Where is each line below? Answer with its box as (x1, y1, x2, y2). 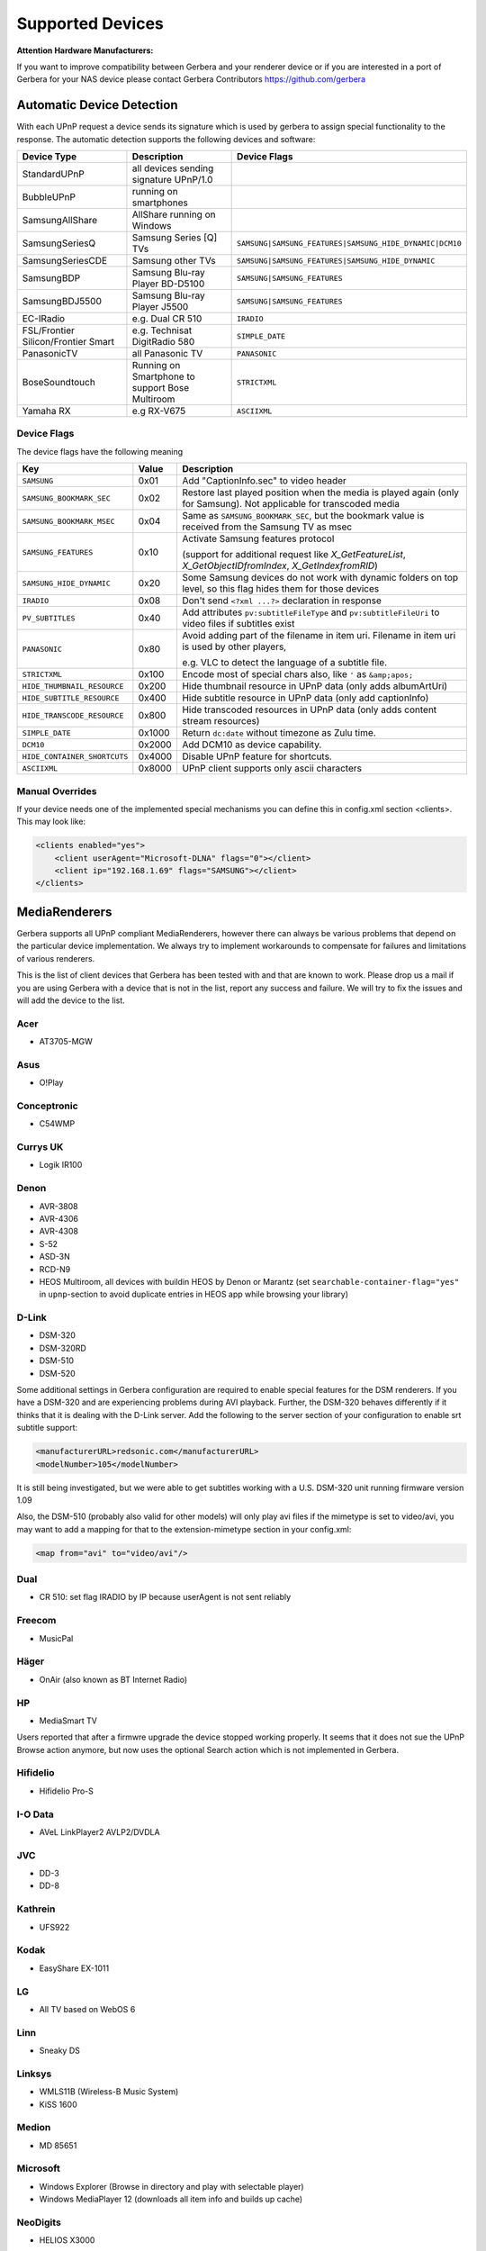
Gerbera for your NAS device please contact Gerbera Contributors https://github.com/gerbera (16, 74, 366, 85)
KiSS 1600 (39, 2099, 77, 2110)
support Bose (131, 382, 189, 394)
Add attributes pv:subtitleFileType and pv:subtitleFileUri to (181, 606, 440, 619)
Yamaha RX (22, 405, 71, 418)
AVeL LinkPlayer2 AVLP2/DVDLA (39, 1826, 161, 1837)
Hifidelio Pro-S (39, 1785, 94, 1796)
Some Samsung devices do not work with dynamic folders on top (181, 572, 459, 584)
